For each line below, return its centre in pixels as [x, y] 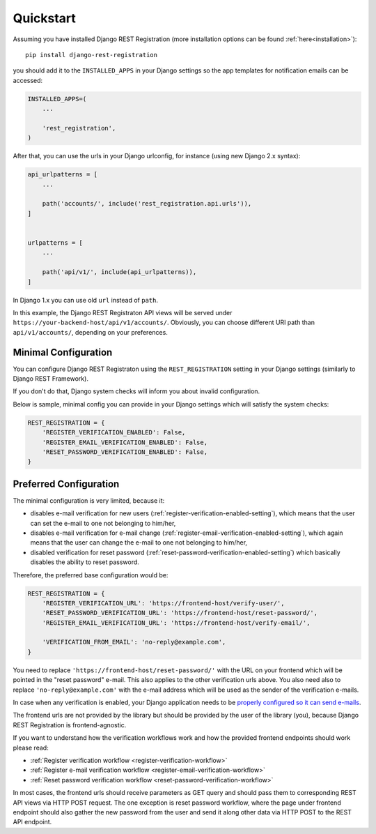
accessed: [28, 80]
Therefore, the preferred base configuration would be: [91, 575]
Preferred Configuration [66, 484]
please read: [31, 748]
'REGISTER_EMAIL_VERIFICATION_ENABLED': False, [125, 442]
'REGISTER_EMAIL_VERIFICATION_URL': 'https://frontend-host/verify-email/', [176, 623]
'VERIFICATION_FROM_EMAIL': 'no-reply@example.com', [134, 642]
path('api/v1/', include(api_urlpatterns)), [119, 272]
